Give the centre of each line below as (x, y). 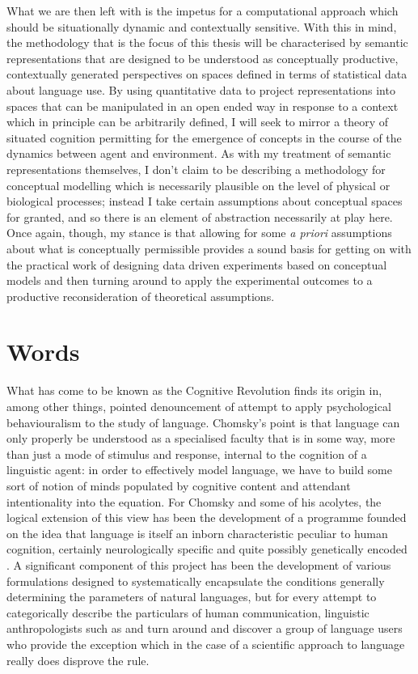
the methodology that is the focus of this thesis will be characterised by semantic (207, 42)
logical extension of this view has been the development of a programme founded (207, 517)
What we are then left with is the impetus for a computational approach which (203, 11)
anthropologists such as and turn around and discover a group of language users (205, 628)
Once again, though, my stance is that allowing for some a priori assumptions (199, 233)
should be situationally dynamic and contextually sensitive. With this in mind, (202, 26)
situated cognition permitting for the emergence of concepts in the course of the (204, 137)
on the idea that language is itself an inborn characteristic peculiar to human (197, 533)
